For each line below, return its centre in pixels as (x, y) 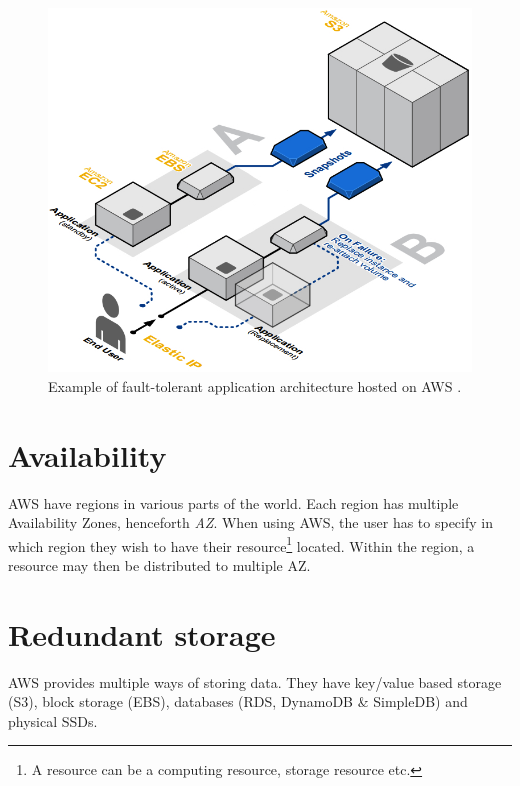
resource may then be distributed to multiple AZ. (159, 564)
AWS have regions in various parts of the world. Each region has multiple (233, 502)
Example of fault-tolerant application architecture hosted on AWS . (255, 385)
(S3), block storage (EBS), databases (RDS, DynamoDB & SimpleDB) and (238, 701)
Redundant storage (142, 633)
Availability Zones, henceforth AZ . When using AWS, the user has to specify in (250, 522)
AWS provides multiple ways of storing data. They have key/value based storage (255, 681)
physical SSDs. (53, 720)
